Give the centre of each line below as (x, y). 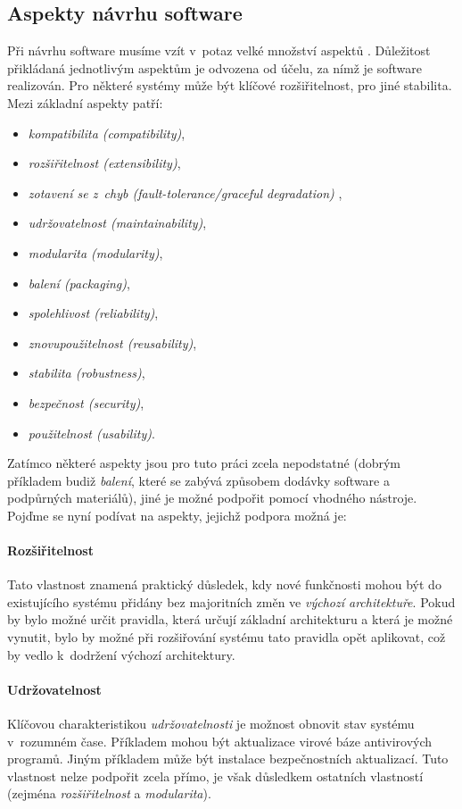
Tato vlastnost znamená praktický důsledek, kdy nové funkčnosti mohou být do (224, 584)
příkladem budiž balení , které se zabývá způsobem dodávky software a (198, 480)
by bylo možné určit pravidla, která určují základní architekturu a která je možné (230, 619)
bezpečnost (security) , (86, 402)
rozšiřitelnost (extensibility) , (104, 163)
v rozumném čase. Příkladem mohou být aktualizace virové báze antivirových (220, 741)
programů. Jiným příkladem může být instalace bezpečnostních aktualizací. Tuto (228, 759)
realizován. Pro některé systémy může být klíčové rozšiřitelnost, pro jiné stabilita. (230, 85)
